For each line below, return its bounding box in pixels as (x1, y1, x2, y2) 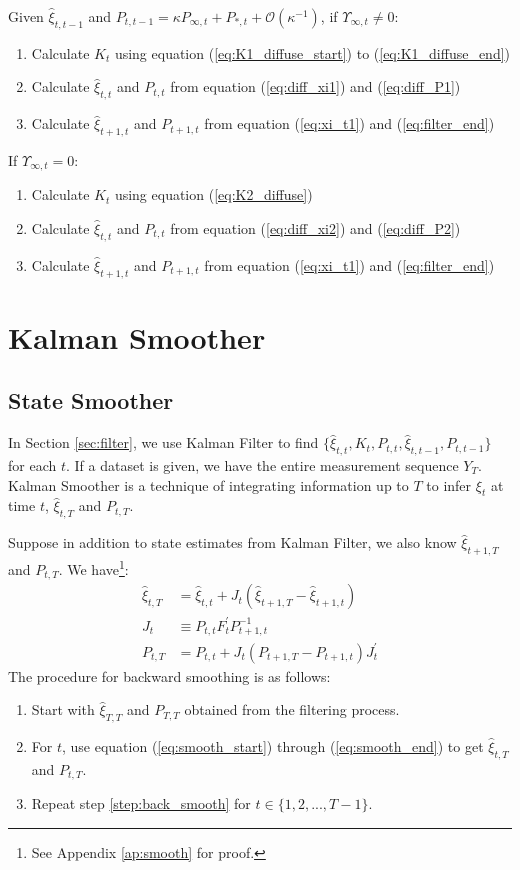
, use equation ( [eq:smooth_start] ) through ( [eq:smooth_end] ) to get (62, 736, 484, 757)
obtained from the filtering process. (184, 699, 400, 720)
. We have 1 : (58, 555, 129, 579)
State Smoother (8, 385, 174, 416)
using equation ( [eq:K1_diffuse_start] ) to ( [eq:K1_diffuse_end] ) (114, 42, 511, 63)
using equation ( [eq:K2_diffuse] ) (114, 184, 313, 205)
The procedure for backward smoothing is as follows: (8, 665, 331, 686)
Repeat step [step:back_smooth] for (31, 793, 251, 814)
